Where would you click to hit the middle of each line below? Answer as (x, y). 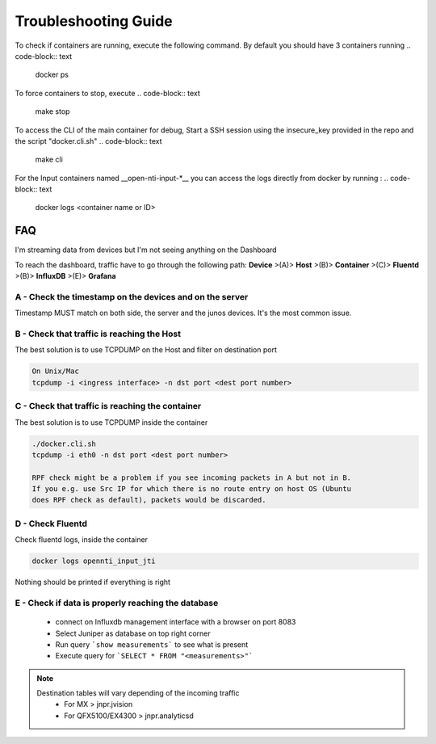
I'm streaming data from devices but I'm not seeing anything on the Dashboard (146, 250)
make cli (49, 160)
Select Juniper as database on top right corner (133, 633)
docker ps (52, 75)
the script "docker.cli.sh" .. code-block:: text (88, 141)
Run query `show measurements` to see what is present (152, 644)
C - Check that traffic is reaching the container (108, 406)
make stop (52, 111)
